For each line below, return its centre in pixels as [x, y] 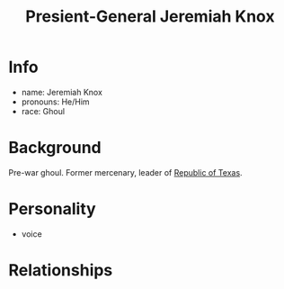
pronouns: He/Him [56, 102]
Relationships [61, 270]
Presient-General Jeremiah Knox [150, 17]
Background [55, 148]
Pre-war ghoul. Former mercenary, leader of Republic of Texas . [126, 172]
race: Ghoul [43, 111]
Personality [52, 209]
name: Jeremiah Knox [62, 92]
